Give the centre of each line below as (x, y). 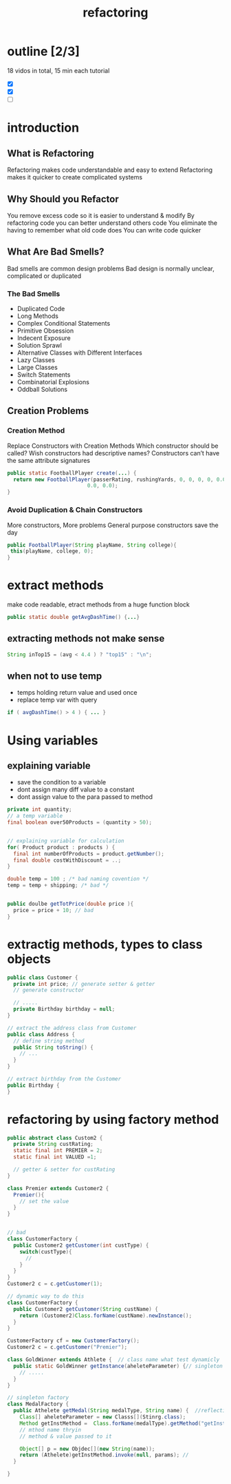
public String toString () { (54, 1047)
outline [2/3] (44, 51)
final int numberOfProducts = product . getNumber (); (89, 853)
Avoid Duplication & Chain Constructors (75, 510)
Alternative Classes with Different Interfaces (79, 353)
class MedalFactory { (38, 1404)
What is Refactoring (51, 153)
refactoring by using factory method (113, 1119)
